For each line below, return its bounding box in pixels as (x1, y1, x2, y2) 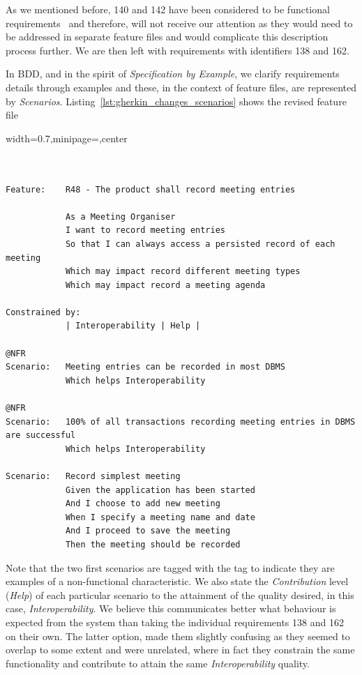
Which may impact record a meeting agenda (65, 280, 266, 290)
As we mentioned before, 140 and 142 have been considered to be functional (6, 2, 330, 16)
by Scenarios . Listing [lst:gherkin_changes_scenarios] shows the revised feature (6, 93, 347, 108)
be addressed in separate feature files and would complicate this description (6, 29, 329, 44)
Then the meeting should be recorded (65, 539, 241, 549)
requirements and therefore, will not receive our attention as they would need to (6, 15, 353, 30)
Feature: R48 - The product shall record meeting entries (6, 184, 296, 195)
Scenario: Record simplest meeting (6, 471, 181, 481)
